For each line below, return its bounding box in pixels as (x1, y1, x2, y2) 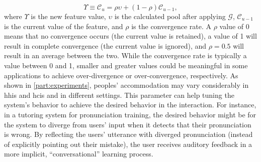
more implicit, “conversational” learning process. (4, 148, 153, 159)
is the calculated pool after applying (114, 11, 226, 21)
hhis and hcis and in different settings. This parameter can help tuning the (4, 89, 234, 100)
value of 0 (219, 21, 249, 31)
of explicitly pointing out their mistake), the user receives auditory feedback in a (4, 138, 252, 149)
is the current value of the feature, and (4, 21, 123, 31)
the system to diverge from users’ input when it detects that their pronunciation (4, 119, 251, 129)
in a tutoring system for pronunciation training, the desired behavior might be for (4, 109, 256, 119)
